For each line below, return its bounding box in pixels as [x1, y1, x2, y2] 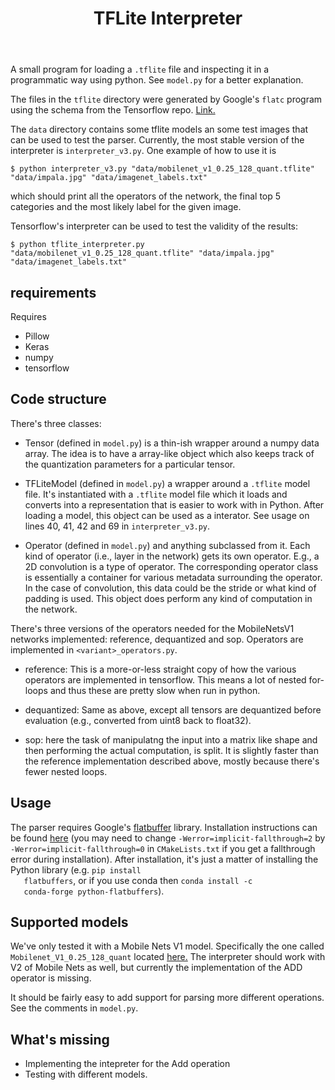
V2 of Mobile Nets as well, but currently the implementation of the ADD [10, 962, 303, 974]
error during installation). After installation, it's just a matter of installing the [10, 853, 319, 865]
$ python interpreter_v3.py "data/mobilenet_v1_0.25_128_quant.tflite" [10, 164, 315, 174]
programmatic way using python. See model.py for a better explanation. [10, 74, 304, 86]
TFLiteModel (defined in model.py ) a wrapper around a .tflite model [24, 477, 311, 489]
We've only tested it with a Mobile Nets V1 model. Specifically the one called [10, 940, 325, 952]
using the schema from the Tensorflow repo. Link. [10, 104, 216, 116]
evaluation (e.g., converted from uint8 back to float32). [24, 714, 252, 726]
